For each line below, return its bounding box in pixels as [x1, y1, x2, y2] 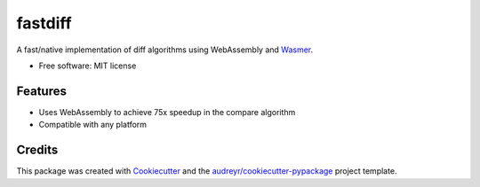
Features [16, 83, 67, 98]
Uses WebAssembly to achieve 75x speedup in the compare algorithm [38, 106, 296, 117]
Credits [16, 143, 59, 158]
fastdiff [16, 13, 72, 33]
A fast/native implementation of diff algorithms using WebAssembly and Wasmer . [16, 44, 314, 55]
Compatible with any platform [38, 120, 147, 130]
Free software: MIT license [38, 60, 137, 71]
